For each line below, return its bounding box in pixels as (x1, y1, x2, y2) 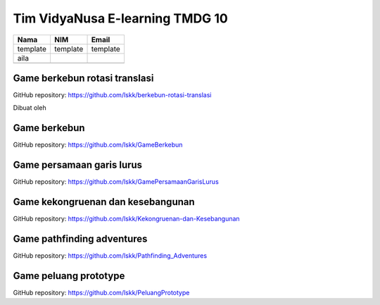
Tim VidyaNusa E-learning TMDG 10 (13, 11, 228, 26)
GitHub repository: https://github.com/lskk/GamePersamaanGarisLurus (13, 178, 220, 186)
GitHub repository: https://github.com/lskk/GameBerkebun (13, 141, 183, 149)
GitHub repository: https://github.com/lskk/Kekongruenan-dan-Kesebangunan (13, 215, 240, 223)
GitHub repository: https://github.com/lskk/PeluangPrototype (13, 288, 190, 297)
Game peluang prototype (13, 270, 125, 282)
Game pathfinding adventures (13, 232, 148, 244)
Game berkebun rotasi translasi (13, 72, 154, 84)
